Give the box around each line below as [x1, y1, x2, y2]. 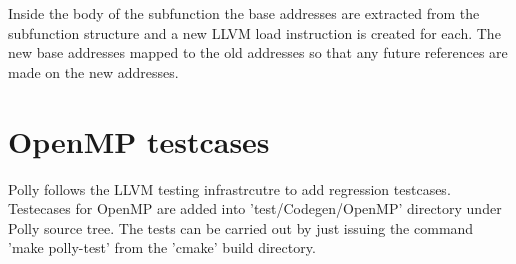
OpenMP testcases [8, 120, 270, 161]
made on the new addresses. [8, 61, 179, 82]
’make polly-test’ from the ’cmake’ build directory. [8, 237, 316, 258]
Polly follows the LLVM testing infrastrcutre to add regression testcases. [8, 178, 451, 199]
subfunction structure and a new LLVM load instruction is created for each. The [8, 22, 501, 43]
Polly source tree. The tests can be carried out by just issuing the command [8, 217, 474, 238]
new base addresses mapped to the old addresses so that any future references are [8, 42, 508, 63]
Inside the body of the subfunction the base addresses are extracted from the [8, 3, 480, 23]
